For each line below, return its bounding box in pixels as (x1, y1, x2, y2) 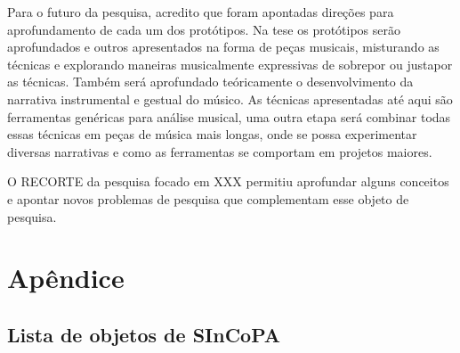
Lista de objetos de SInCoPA (7, 320, 280, 348)
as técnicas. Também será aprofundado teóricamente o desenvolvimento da (7, 72, 414, 91)
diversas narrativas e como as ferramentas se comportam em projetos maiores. (7, 142, 432, 160)
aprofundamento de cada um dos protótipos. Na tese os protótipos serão (7, 20, 401, 38)
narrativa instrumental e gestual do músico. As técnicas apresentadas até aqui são (7, 89, 453, 108)
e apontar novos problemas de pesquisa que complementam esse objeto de (7, 189, 409, 208)
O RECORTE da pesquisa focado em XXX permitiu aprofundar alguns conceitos (7, 172, 449, 191)
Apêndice (7, 259, 125, 296)
